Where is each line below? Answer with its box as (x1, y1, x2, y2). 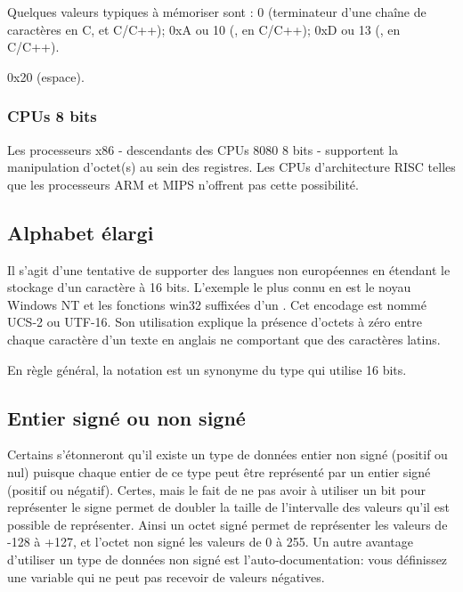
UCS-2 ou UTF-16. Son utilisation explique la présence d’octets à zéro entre (7, 312, 423, 331)
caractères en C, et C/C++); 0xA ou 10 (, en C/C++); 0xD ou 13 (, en (7, 20, 401, 38)
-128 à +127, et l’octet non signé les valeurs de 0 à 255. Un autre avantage (7, 532, 414, 551)
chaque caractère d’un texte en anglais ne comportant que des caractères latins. (7, 329, 441, 348)
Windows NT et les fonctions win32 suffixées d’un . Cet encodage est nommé (7, 295, 426, 313)
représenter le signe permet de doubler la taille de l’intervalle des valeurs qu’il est (7, 498, 450, 516)
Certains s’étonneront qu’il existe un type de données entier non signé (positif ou (7, 445, 448, 464)
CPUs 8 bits (7, 105, 97, 127)
